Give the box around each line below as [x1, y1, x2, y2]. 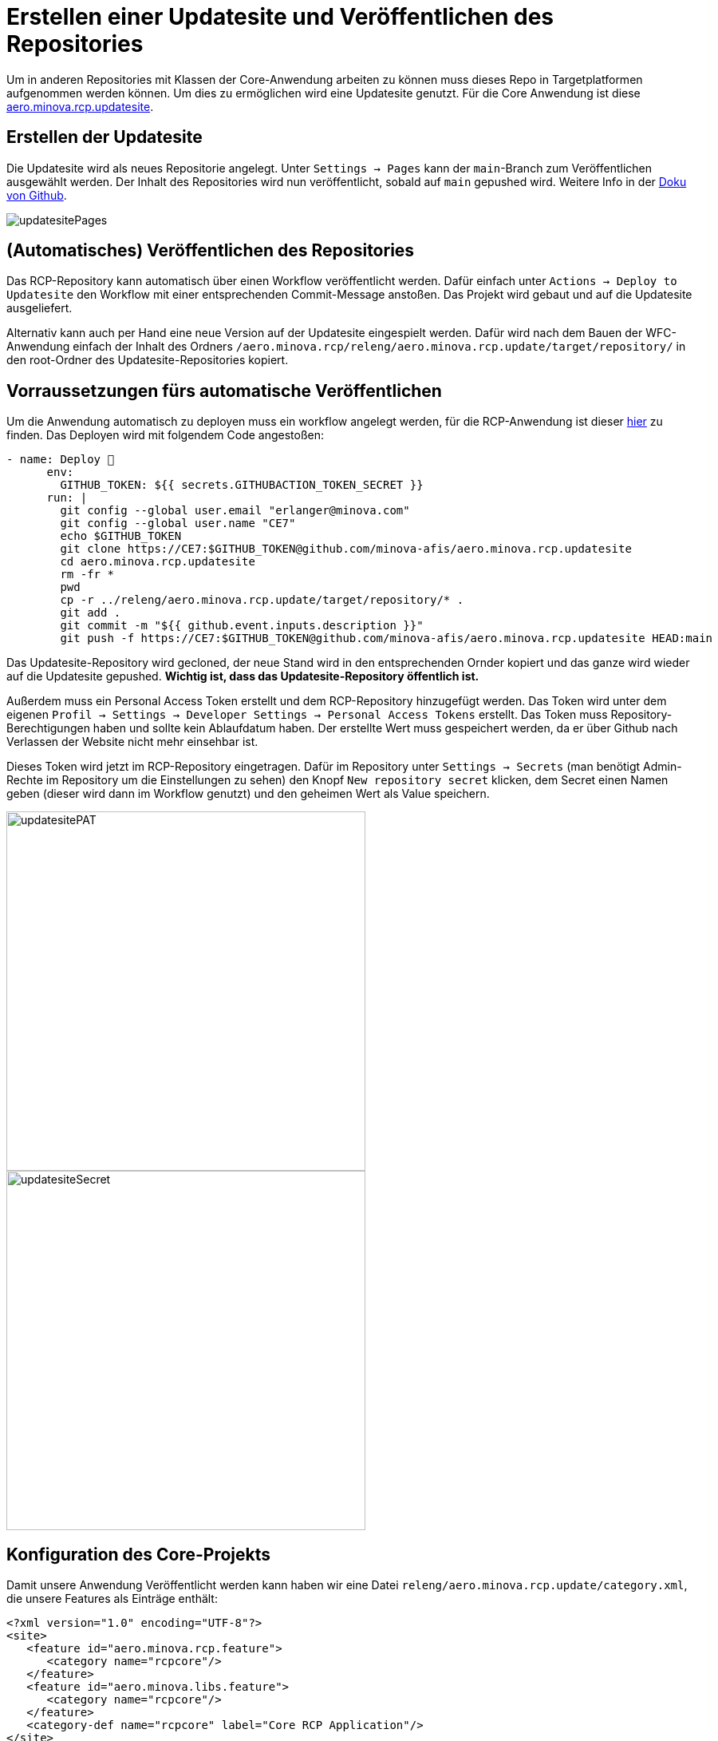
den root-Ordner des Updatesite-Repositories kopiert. [6, 353, 289, 367]
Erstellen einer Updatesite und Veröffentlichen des [6, 3, 554, 30]
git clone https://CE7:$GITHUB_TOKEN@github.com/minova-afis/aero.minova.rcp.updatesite [60, 542, 632, 556]
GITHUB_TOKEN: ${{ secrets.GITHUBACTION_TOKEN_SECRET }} [60, 478, 424, 492]
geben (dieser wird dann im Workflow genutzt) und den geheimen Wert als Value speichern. [6, 787, 490, 801]
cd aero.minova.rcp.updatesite [60, 555, 255, 569]
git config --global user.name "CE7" [60, 517, 296, 530]
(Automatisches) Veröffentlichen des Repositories [6, 240, 415, 261]
